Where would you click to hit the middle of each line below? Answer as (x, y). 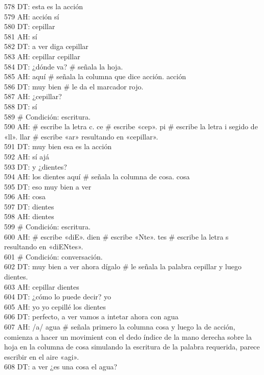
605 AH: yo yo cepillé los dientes (55, 306)
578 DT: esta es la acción (43, 6)
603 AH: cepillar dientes (42, 286)
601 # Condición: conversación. (53, 256)
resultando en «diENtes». (44, 247)
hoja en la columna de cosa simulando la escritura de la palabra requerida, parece (132, 347)
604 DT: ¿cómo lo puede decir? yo (58, 297)
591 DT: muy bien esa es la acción (58, 146)
